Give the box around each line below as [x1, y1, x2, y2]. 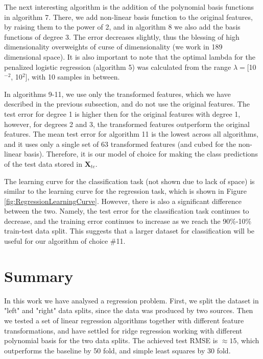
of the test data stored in [4, 158, 83, 169]
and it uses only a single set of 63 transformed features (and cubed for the [4, 138, 236, 149]
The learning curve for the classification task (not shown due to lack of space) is [4, 175, 255, 186]
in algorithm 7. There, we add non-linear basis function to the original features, [4, 11, 253, 22]
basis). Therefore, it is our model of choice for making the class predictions [23, 148, 258, 159]
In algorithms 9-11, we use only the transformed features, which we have [4, 88, 231, 99]
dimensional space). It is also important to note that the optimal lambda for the [4, 51, 255, 62]
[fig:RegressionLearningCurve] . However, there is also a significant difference [4, 195, 242, 206]
